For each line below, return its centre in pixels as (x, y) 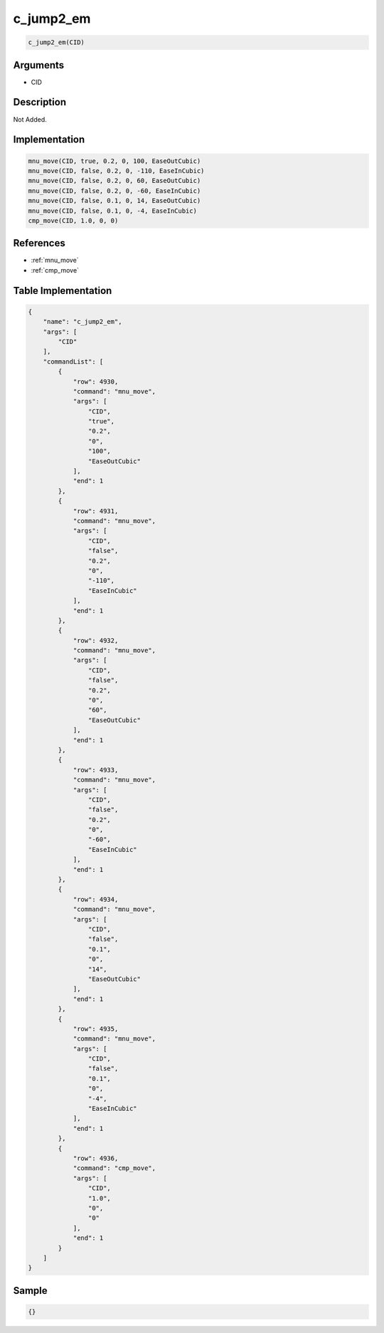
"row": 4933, (96, 770)
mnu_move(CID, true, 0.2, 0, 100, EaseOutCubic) (114, 161)
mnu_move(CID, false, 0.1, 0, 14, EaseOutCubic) (114, 201)
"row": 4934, (96, 899)
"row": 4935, (96, 1029)
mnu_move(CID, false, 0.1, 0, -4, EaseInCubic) (112, 211)
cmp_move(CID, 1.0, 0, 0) (73, 220)
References (39, 243)
